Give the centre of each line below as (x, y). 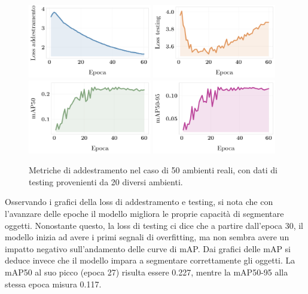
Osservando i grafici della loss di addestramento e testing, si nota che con (139, 202)
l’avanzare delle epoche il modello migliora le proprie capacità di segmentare (144, 213)
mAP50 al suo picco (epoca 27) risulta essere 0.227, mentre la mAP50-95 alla (147, 272)
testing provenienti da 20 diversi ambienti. (106, 181)
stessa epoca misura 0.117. (53, 284)
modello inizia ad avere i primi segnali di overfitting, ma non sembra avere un (147, 237)
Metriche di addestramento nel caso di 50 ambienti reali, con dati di (153, 170)
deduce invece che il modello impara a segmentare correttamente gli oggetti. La (150, 260)
